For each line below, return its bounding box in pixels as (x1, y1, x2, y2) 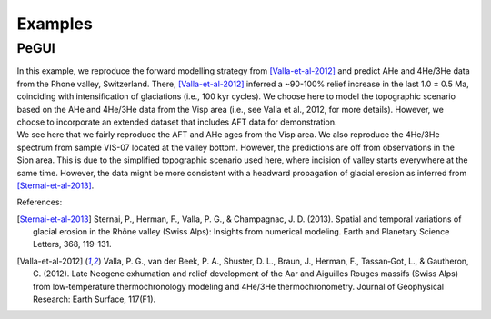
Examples (16, 14, 93, 34)
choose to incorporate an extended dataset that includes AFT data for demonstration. (16, 116, 337, 127)
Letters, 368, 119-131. (33, 239, 113, 250)
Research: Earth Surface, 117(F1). (33, 294, 156, 304)
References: (16, 196, 63, 208)
